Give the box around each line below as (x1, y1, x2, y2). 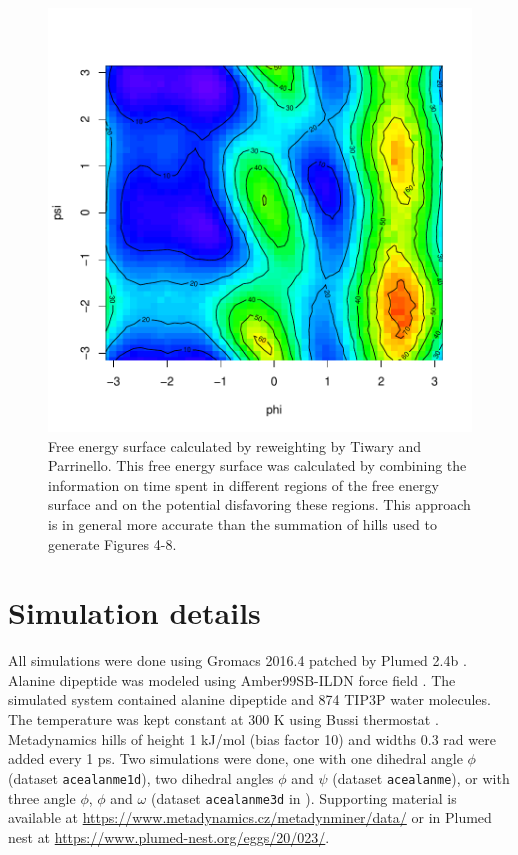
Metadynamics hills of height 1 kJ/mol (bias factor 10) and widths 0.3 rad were (8, 728, 496, 749)
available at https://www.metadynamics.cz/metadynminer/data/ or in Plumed (8, 807, 492, 828)
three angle (8, 787, 76, 808)
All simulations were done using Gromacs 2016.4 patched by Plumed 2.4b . (8, 650, 467, 671)
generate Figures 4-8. (48, 533, 177, 554)
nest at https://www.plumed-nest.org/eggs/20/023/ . (8, 826, 330, 847)
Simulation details (8, 592, 261, 633)
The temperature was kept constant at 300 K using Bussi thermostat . (8, 709, 439, 730)
